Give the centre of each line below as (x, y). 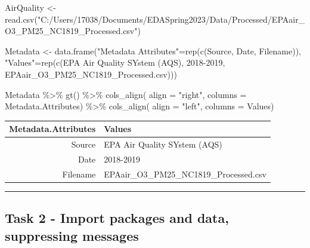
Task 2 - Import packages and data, (117, 218)
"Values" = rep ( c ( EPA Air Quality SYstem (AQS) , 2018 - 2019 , (115, 62)
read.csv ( (21, 19)
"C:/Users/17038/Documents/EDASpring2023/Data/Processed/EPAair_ (171, 19)
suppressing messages (72, 235)
